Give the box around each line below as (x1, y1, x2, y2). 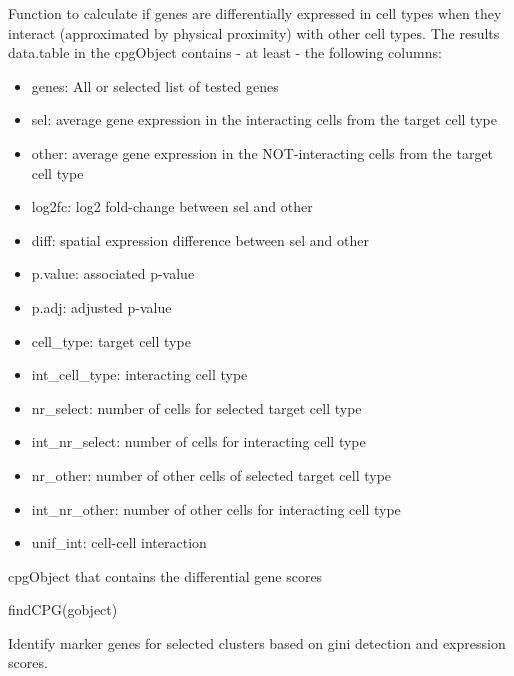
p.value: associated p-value (31, 263, 195, 284)
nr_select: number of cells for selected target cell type (31, 397, 362, 418)
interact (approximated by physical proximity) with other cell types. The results (8, 22, 500, 43)
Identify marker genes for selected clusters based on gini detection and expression (8, 632, 506, 653)
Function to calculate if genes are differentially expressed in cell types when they (8, 3, 502, 23)
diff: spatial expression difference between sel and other (31, 229, 369, 250)
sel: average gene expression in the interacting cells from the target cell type (31, 109, 497, 130)
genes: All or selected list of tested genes (31, 75, 279, 96)
